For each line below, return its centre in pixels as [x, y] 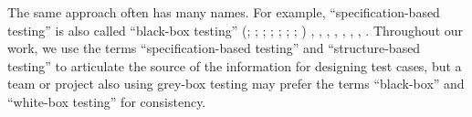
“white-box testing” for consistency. [107, 101]
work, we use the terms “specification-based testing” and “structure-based [214, 48]
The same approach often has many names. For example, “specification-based [224, 12]
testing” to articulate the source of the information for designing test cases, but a [235, 65]
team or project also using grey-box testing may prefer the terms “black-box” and [236, 84]
